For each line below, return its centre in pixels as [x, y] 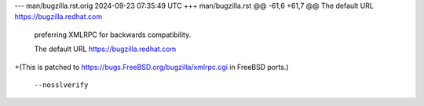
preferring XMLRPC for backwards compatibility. [113, 35]
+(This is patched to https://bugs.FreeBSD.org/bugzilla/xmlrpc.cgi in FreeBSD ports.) [152, 67]
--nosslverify [61, 85]
